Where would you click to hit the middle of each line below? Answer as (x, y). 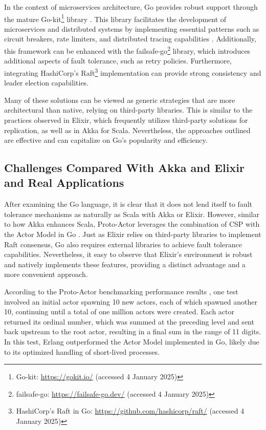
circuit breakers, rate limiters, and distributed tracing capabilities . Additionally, (130, 39)
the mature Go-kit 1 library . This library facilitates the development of (115, 18)
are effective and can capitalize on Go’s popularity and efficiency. (106, 140)
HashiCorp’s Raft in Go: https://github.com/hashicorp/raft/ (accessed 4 (130, 411)
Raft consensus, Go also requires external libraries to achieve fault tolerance (123, 244)
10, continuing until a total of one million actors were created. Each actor (119, 311)
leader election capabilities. (47, 83)
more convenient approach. (46, 274)
